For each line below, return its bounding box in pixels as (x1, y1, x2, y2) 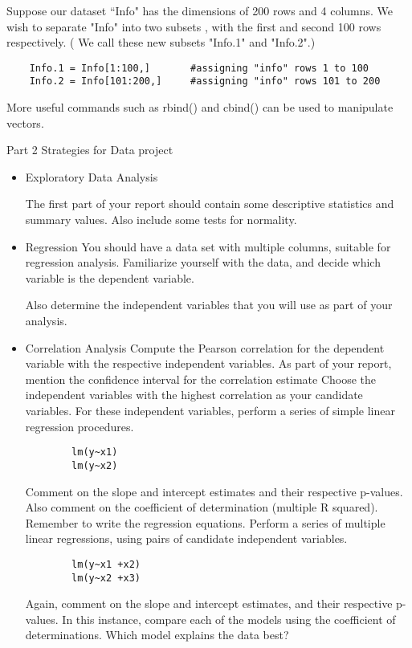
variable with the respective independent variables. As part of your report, (25, 355, 392, 372)
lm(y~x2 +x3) (71, 572, 141, 584)
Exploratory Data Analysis (25, 168, 158, 185)
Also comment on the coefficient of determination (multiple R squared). (25, 499, 378, 516)
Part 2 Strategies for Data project (6, 141, 173, 158)
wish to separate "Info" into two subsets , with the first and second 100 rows (6, 18, 381, 35)
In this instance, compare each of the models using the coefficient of (62, 610, 396, 627)
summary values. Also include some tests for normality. (25, 211, 297, 228)
